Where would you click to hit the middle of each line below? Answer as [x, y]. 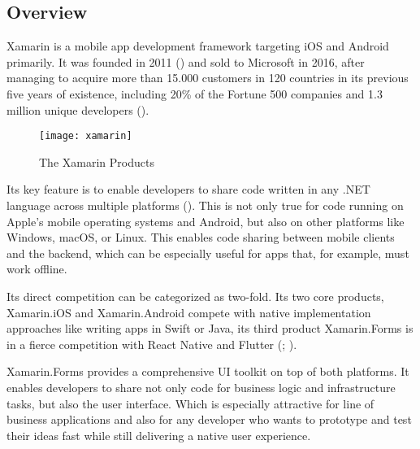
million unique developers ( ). [78, 109]
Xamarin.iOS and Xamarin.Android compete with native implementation [189, 312]
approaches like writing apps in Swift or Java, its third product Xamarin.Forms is [210, 328]
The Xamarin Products [97, 161]
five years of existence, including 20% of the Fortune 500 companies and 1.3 [195, 93]
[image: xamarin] [86, 136]
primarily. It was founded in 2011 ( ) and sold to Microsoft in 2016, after [186, 61]
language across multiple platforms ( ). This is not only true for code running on [205, 205]
